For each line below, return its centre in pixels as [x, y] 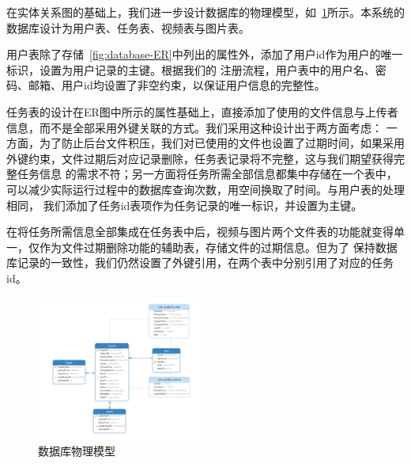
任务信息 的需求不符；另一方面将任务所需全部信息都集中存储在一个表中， [207, 174]
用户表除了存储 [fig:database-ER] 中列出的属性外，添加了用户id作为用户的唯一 [205, 54]
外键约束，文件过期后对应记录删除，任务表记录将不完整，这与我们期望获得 [200, 158]
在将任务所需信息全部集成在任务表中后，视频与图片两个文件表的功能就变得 [200, 232]
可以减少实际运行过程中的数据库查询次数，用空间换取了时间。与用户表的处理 [205, 189]
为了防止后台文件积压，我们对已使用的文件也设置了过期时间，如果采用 [222, 143]
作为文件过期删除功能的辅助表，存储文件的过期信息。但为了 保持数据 [218, 247]
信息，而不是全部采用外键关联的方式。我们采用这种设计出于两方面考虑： [194, 127]
